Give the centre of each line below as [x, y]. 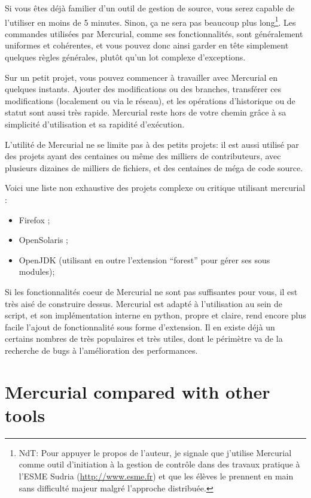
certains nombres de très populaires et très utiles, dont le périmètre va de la [144, 338]
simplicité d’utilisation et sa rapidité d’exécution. [95, 124]
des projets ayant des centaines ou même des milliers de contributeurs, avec [143, 156]
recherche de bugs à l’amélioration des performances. [101, 350]
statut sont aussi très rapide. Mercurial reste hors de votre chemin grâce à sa [146, 112]
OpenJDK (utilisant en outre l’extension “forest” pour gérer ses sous [144, 259]
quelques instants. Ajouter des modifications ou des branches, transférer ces [143, 89]
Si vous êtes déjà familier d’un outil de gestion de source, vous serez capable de [150, 8]
